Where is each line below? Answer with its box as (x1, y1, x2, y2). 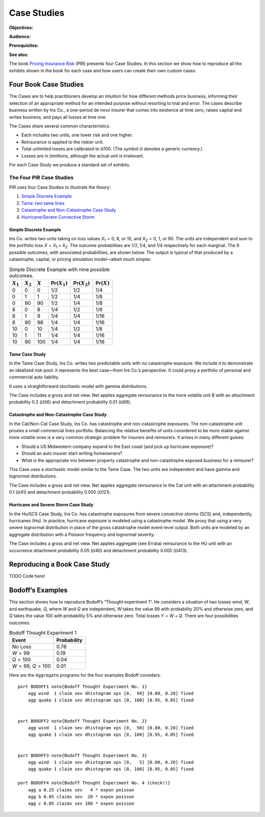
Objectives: (9, 25, 33, 31)
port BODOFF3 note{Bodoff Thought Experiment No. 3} (18, 753, 147, 758)
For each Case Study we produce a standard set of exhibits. (9, 161, 131, 167)
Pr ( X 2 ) (73, 280, 90, 287)
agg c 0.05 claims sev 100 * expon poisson (27, 801, 134, 807)
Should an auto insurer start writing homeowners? (21, 450, 123, 456)
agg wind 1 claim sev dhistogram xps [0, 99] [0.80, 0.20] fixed (27, 691, 194, 696)
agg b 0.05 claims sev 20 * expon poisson (27, 794, 134, 799)
